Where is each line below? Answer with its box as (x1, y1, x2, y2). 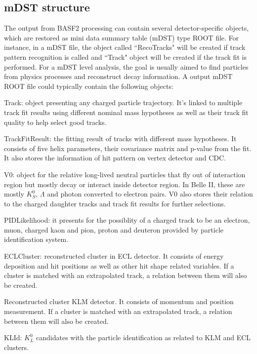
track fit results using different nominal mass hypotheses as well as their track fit (4, 107, 249, 117)
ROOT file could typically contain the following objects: (4, 80, 173, 91)
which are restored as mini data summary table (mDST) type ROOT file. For (4, 32, 239, 42)
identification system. (4, 234, 69, 244)
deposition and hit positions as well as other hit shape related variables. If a (4, 260, 234, 271)
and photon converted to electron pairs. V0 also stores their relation (47, 189, 253, 199)
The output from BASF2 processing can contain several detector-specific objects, (4, 23, 249, 33)
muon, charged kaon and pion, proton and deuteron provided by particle (4, 224, 223, 235)
